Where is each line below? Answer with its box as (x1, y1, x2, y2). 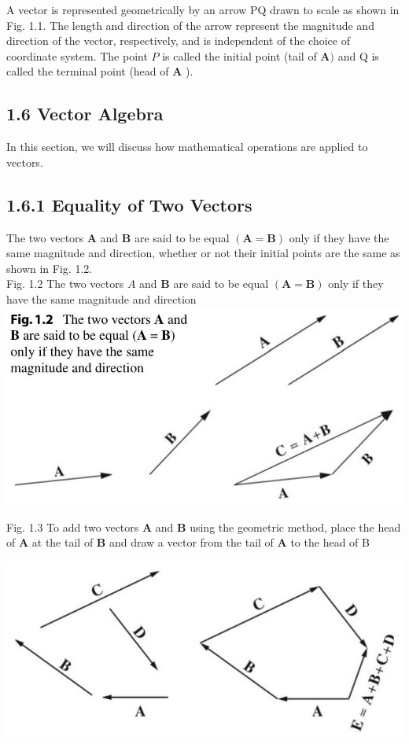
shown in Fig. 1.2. (6, 260, 93, 276)
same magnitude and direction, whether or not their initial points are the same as (6, 245, 400, 261)
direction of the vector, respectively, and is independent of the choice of (6, 32, 350, 49)
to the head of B (290, 534, 370, 551)
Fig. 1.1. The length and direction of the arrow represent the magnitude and (6, 17, 374, 33)
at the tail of (31, 534, 94, 551)
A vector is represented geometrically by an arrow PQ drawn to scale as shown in (6, 2, 400, 17)
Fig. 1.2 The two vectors (6, 275, 124, 292)
